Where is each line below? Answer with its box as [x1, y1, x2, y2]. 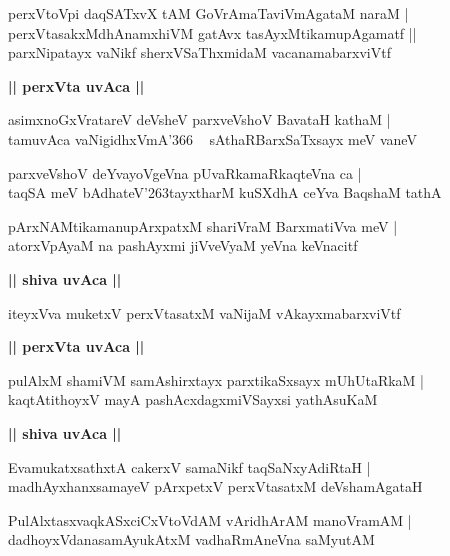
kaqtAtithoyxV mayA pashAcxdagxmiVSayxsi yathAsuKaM [8, 389, 378, 410]
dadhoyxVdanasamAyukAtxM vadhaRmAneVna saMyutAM [8, 529, 375, 550]
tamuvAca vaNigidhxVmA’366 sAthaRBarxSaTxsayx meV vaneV [8, 128, 417, 149]
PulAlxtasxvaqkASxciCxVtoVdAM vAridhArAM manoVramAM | [8, 509, 412, 530]
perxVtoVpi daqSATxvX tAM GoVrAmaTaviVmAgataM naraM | [8, 3, 409, 23]
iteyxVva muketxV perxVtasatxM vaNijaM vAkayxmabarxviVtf [8, 302, 401, 323]
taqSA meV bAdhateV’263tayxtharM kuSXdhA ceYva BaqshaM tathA [8, 182, 442, 203]
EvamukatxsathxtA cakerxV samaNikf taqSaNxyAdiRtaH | [8, 456, 371, 477]
